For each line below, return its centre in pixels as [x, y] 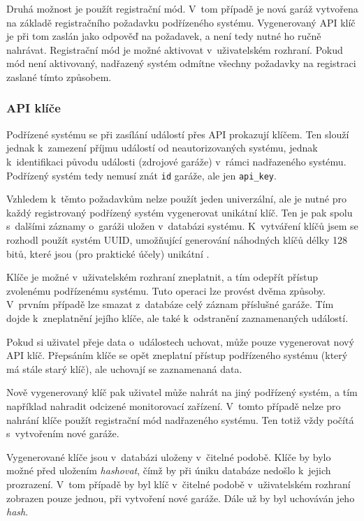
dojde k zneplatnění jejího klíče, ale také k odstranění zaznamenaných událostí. [177, 317]
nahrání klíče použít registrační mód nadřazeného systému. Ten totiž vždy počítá [180, 419]
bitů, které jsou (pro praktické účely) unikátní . [108, 253]
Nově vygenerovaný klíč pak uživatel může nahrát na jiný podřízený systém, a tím [182, 392]
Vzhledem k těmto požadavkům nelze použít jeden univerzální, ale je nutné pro [176, 199]
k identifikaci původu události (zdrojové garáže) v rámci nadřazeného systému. [176, 161]
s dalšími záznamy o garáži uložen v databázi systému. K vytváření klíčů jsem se [182, 226]
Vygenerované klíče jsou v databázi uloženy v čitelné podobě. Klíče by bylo [169, 456]
